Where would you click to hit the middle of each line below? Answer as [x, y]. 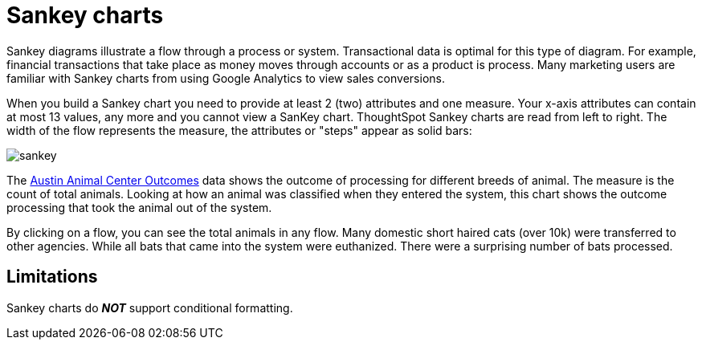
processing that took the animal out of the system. [139, 207]
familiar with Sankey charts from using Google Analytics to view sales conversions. [226, 78]
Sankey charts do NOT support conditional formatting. [150, 307]
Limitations [52, 277]
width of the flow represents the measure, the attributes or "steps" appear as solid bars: [239, 130]
